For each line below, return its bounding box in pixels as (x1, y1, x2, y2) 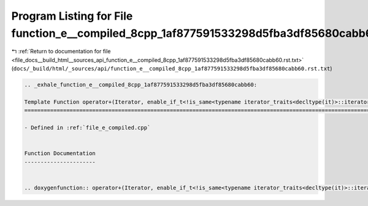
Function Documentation (24, 150, 96, 157)
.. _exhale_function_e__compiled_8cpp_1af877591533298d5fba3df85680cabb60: (24, 82, 258, 88)
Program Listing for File (11, 9, 133, 23)
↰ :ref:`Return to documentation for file (11, 48, 111, 55)
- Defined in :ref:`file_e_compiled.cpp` (24, 124, 151, 131)
